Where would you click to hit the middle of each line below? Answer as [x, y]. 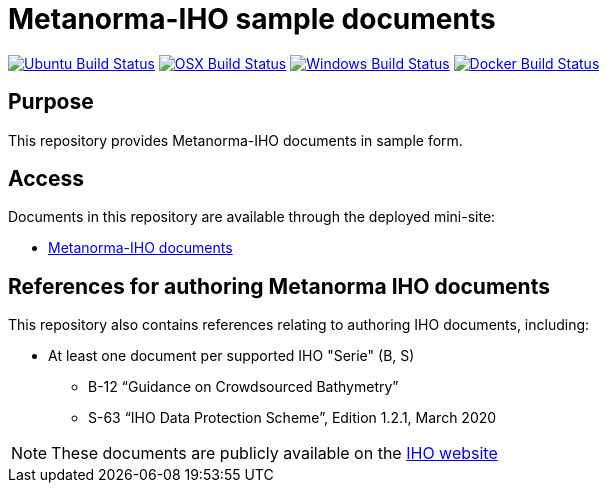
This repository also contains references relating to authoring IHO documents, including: [299, 325]
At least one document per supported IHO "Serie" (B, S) [231, 356]
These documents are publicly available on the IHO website [274, 453]
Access [46, 179]
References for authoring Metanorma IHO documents [279, 286]
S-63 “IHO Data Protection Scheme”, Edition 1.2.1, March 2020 [292, 418]
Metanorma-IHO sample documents [252, 19]
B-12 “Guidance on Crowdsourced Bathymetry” [243, 387]
